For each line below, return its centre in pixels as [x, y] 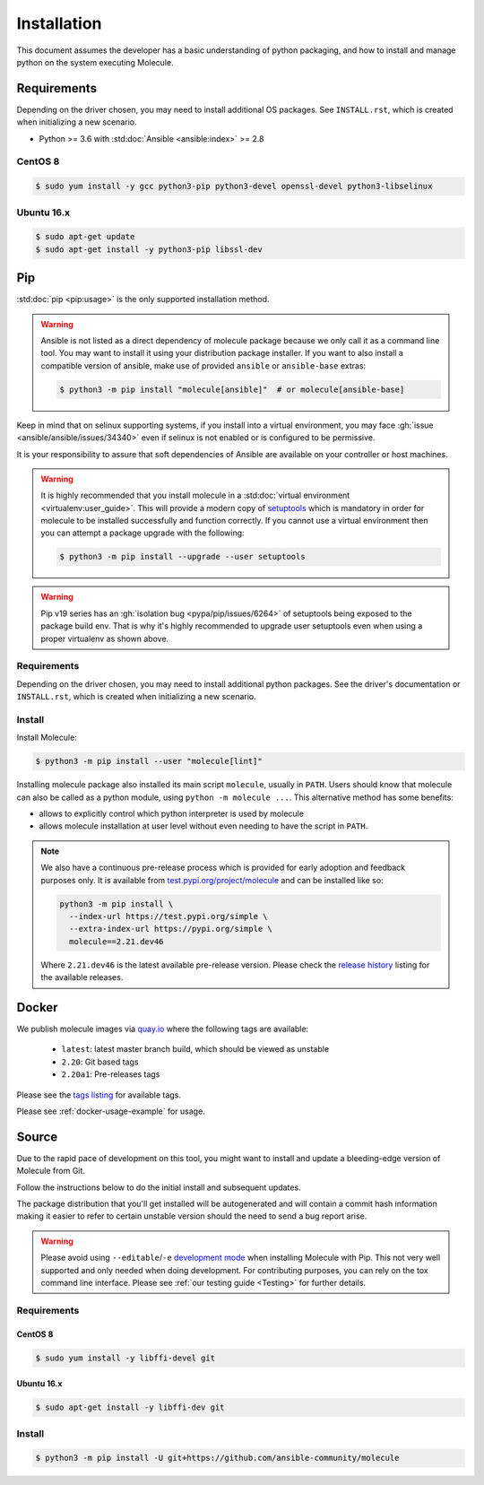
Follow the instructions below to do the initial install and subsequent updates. [159, 1187]
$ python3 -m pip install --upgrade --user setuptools [182, 557]
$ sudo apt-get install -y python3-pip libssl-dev [149, 249]
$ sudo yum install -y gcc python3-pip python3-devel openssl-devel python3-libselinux [234, 187]
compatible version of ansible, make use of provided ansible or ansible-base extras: [203, 365]
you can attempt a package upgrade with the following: [143, 533]
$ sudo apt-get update [85, 237]
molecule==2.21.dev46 [117, 941]
